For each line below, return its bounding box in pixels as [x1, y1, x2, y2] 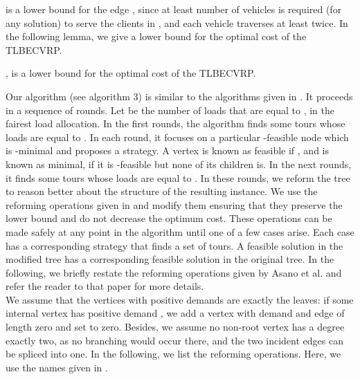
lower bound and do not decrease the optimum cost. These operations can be [6, 211, 332, 225]
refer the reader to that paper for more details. [6, 279, 204, 293]
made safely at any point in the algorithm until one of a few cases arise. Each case [6, 224, 354, 239]
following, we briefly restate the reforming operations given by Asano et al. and [6, 265, 342, 279]
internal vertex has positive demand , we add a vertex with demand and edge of [6, 306, 345, 320]
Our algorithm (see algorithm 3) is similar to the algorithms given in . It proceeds [6, 89, 353, 103]
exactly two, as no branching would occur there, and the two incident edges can [6, 333, 343, 347]
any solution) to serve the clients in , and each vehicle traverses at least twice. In [6, 15, 348, 30]
